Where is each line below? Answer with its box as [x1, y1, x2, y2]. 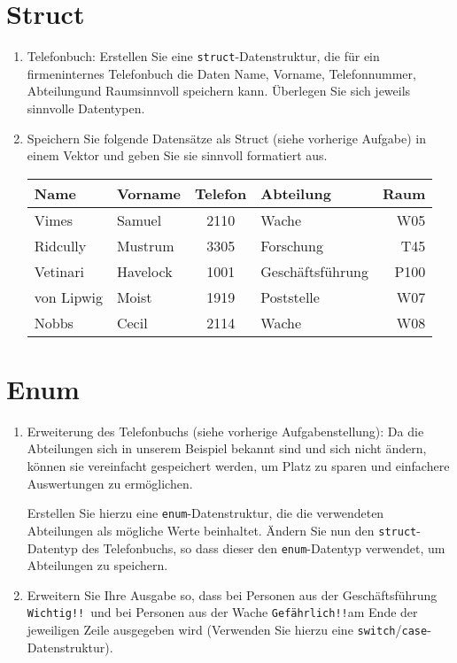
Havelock [116, 260, 173, 281]
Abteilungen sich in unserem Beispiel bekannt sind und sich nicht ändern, [27, 439, 427, 458]
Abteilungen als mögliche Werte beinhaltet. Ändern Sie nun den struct [27, 520, 417, 539]
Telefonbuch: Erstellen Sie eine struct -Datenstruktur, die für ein [27, 47, 380, 66]
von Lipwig [34, 286, 103, 307]
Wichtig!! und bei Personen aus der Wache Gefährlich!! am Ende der [27, 603, 418, 621]
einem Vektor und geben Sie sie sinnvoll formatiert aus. [27, 146, 328, 165]
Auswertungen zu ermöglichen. [27, 474, 193, 492]
